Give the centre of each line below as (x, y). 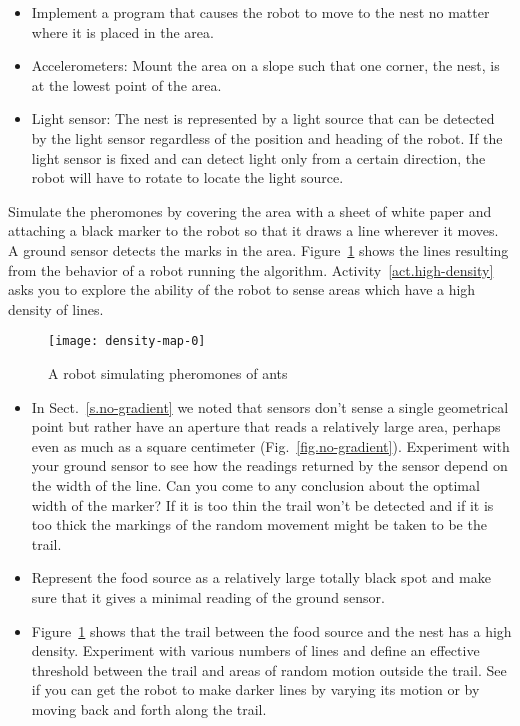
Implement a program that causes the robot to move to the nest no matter (260, 12)
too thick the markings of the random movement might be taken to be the (259, 524)
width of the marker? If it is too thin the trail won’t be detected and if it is (262, 504)
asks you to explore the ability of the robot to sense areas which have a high (242, 289)
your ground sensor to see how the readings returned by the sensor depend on (269, 465)
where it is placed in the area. (122, 31)
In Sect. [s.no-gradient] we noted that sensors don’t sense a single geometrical (270, 406)
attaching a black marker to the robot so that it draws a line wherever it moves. (253, 230)
